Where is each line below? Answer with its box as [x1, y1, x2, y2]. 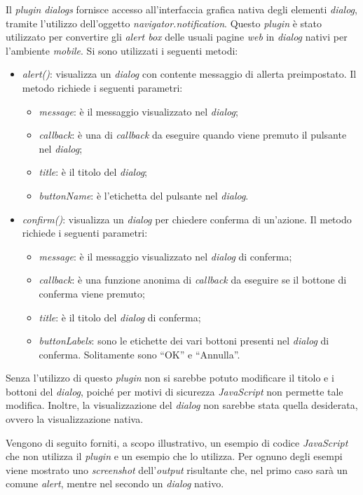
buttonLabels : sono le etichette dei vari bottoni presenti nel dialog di [39, 333, 329, 348]
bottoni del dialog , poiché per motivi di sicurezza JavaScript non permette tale [6, 384, 343, 398]
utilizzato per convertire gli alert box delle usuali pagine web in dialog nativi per [6, 29, 348, 44]
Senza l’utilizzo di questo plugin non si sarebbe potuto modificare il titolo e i [6, 370, 334, 385]
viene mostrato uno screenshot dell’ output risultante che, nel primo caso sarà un [6, 462, 348, 477]
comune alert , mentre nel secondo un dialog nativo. [6, 476, 224, 491]
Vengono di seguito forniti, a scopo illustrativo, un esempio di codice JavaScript [6, 435, 348, 449]
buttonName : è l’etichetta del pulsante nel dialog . [39, 188, 249, 202]
